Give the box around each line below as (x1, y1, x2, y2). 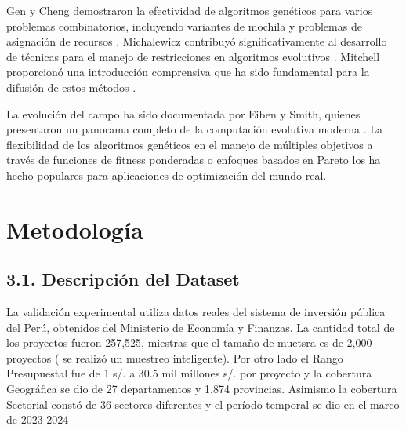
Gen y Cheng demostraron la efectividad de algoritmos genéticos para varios (6, 2, 373, 18)
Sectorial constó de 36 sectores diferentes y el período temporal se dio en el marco (6, 395, 400, 412)
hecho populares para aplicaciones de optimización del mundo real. (6, 166, 327, 183)
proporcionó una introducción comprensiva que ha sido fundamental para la (6, 64, 370, 80)
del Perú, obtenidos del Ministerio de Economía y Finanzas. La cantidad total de (6, 319, 395, 335)
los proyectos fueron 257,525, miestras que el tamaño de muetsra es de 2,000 (6, 334, 372, 351)
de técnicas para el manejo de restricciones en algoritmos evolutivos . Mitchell (6, 48, 380, 64)
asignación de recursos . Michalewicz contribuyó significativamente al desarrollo (6, 33, 387, 49)
